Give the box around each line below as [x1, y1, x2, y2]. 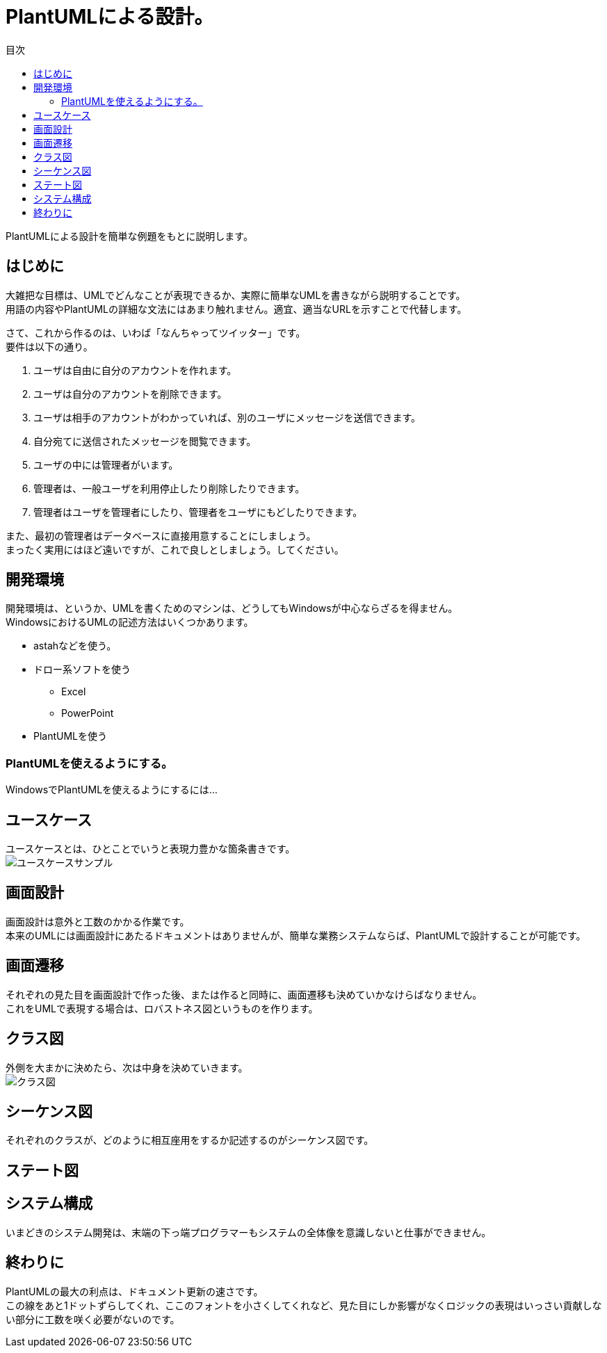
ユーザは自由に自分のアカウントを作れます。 [33, 364, 237, 376]
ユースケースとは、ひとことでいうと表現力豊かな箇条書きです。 [6, 843, 296, 855]
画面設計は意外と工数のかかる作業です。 [6, 915, 190, 927]
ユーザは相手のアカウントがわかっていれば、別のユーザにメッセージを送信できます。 [33, 411, 421, 423]
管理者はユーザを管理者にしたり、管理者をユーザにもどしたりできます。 [33, 505, 363, 518]
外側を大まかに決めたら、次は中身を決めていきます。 [6, 1061, 248, 1074]
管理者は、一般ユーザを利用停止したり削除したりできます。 [33, 482, 305, 494]
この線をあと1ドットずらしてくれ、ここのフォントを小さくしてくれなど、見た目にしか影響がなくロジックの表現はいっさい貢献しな [6, 1299, 602, 1311]
